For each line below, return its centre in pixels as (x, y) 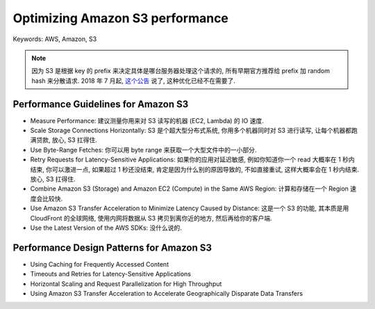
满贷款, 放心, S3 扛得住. (64, 140)
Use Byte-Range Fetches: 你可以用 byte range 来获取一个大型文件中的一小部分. (143, 150)
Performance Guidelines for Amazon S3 (101, 104)
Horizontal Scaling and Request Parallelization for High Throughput (126, 284)
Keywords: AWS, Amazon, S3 (55, 39)
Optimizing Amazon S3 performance (121, 18)
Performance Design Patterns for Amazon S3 (112, 247)
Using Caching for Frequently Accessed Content (100, 264)
